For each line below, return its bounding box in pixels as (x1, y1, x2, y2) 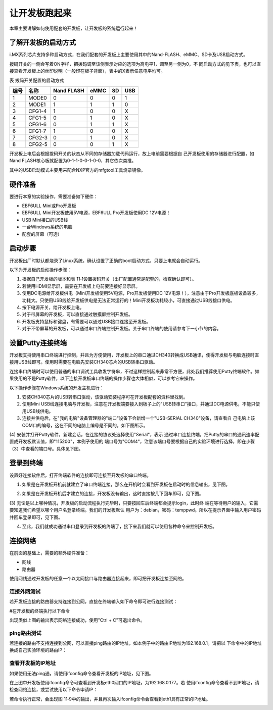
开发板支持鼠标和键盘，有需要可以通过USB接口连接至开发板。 (22, 318, 151, 324)
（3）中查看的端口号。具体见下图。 (9, 445, 83, 451)
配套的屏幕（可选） (22, 231, 62, 237)
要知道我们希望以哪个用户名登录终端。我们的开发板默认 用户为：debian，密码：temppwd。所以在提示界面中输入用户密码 (9, 507, 261, 513)
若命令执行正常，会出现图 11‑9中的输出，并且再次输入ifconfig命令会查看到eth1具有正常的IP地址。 (9, 696, 211, 702)
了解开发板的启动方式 (9, 38, 76, 47)
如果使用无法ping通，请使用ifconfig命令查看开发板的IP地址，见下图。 (9, 670, 154, 676)
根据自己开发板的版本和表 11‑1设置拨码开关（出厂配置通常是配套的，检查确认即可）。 (22, 276, 197, 282)
